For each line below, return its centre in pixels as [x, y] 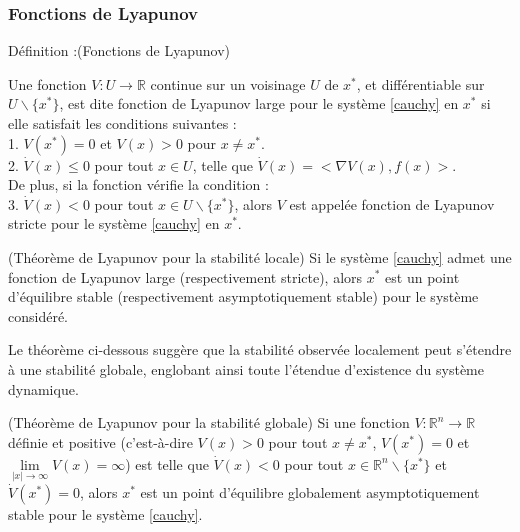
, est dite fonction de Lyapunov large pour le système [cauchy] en [259, 103]
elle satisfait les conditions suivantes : [122, 123]
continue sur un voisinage [228, 83]
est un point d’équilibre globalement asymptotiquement [310, 491]
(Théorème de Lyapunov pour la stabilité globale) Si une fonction [209, 422]
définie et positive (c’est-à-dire [100, 441]
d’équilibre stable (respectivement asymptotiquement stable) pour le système [243, 296]
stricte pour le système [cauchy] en [114, 223]
